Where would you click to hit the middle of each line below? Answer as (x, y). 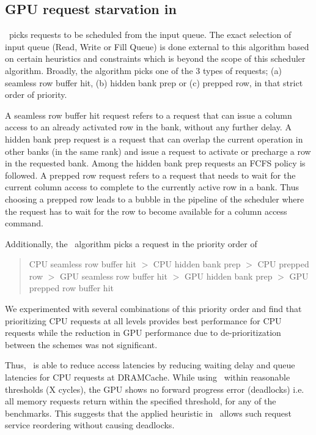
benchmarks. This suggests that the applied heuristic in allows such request (149, 413)
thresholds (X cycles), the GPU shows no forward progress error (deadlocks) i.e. (155, 389)
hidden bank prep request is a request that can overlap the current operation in (154, 139)
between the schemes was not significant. (81, 344)
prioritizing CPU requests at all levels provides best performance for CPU (143, 320)
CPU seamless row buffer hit (83, 264)
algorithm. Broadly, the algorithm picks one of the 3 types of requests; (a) (143, 70)
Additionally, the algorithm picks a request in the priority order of (131, 243)
